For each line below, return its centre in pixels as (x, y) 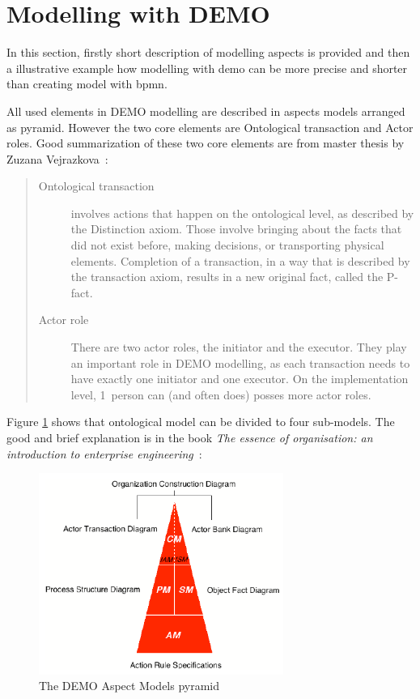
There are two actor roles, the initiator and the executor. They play (239, 347)
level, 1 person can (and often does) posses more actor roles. (221, 394)
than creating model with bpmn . (87, 84)
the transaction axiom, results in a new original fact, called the (227, 277)
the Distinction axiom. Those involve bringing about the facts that (236, 229)
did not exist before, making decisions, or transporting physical (227, 245)
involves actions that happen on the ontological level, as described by (242, 213)
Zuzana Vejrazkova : (57, 158)
